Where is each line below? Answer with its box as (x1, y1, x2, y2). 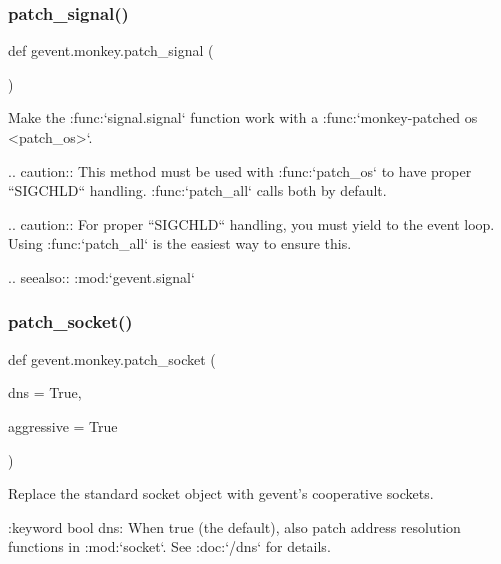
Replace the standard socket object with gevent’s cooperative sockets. (8, 483, 434, 504)
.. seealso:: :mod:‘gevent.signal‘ (8, 266, 195, 287)
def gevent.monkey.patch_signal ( (8, 40, 214, 61)
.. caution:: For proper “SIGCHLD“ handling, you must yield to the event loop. (8, 213, 495, 234)
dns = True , (8, 382, 82, 403)
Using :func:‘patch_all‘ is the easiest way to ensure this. (8, 233, 352, 254)
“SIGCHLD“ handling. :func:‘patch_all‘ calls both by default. (8, 180, 387, 201)
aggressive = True (8, 415, 118, 436)
